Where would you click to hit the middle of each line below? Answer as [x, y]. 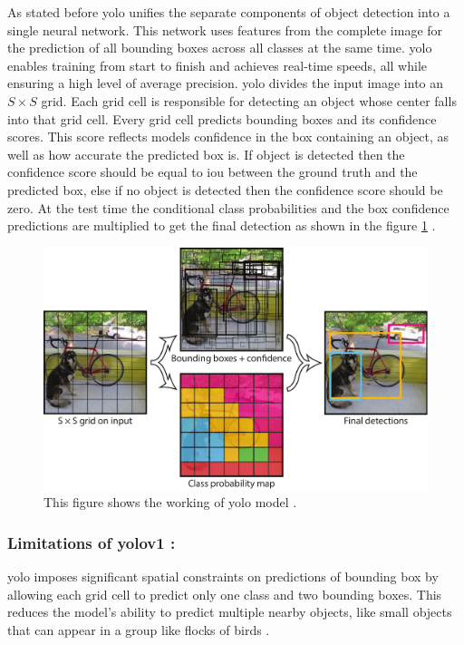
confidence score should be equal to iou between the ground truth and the [213, 172]
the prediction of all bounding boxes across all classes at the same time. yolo [220, 48]
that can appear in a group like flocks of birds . [139, 629]
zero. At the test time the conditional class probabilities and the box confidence [228, 207]
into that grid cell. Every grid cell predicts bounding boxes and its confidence [222, 118]
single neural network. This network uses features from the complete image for [225, 29]
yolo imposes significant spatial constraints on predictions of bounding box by [223, 577]
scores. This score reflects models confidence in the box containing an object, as [228, 137]
